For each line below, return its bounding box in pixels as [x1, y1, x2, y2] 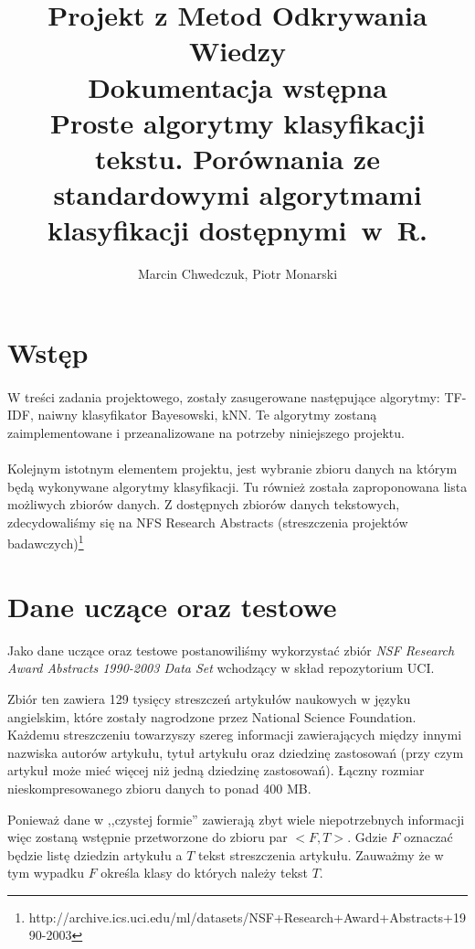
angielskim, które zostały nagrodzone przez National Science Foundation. [7, 707, 417, 726]
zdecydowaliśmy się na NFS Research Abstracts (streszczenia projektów [7, 512, 408, 531]
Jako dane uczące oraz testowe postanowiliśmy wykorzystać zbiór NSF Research [7, 640, 455, 659]
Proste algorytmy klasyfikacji [49, 103, 426, 141]
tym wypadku [7, 863, 85, 882]
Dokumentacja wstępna [88, 68, 387, 105]
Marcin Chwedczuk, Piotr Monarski [137, 264, 338, 283]
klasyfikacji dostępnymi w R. [47, 211, 427, 249]
